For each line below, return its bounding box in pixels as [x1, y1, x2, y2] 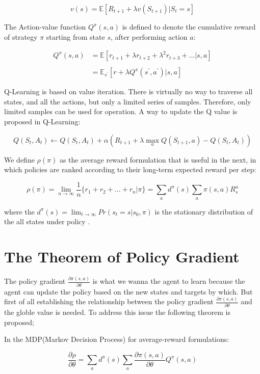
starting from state [46, 31, 105, 42]
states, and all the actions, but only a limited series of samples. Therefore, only [4, 96, 251, 106]
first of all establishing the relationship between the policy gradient [4, 296, 214, 307]
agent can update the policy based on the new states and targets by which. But [4, 286, 253, 297]
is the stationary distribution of [154, 206, 253, 217]
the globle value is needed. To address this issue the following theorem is [4, 306, 230, 317]
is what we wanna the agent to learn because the [92, 276, 245, 286]
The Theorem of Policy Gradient [4, 246, 240, 267]
